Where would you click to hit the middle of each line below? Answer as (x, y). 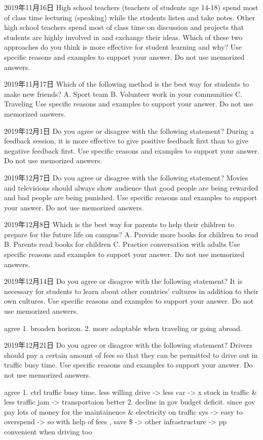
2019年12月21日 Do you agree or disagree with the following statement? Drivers (128, 345)
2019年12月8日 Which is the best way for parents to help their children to (119, 224)
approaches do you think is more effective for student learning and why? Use (123, 47)
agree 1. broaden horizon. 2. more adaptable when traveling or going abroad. (123, 328)
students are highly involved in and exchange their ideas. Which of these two (123, 37)
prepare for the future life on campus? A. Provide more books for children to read (131, 234)
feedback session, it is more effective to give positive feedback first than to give (126, 141)
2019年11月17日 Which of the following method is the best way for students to (127, 84)
